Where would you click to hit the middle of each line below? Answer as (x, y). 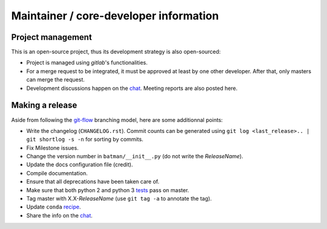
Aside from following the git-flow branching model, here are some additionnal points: (117, 120)
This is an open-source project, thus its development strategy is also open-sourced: (116, 52)
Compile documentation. (57, 173)
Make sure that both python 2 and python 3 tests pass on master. (108, 190)
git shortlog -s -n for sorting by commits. (85, 140)
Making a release (44, 105)
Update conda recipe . (54, 207)
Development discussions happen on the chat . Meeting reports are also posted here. (132, 88)
